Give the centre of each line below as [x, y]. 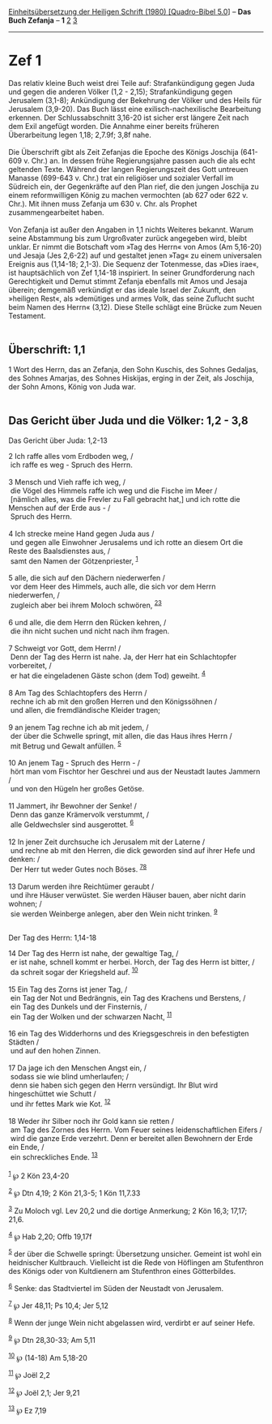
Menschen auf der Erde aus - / [59, 508]
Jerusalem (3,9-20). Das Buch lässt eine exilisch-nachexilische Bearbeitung [135, 109]
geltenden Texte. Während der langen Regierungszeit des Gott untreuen [128, 169]
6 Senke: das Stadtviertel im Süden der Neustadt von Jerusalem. [116, 1287]
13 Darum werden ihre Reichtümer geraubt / [81, 886]
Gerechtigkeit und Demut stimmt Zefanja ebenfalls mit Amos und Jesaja [128, 281]
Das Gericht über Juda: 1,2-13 [58, 440]
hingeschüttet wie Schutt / [52, 1094]
